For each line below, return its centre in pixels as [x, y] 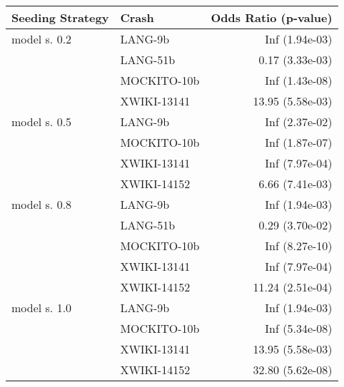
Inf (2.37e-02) [299, 122]
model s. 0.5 [42, 122]
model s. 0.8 [42, 204]
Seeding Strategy [60, 17]
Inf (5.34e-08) [299, 328]
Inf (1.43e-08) [299, 80]
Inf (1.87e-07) [299, 142]
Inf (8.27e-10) [299, 246]
